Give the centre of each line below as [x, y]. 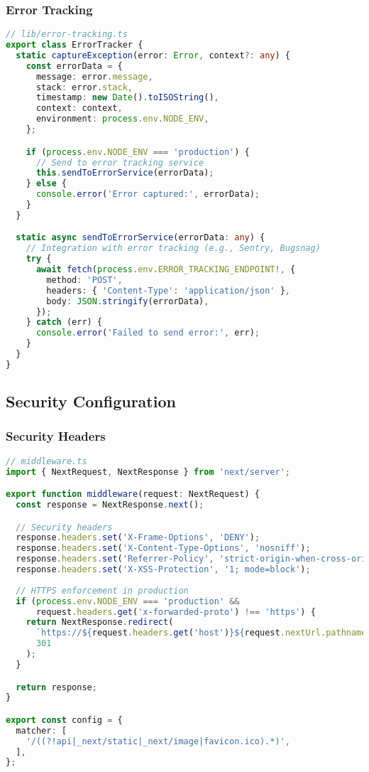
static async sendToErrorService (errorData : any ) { [141, 238]
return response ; [56, 687]
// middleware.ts [46, 461]
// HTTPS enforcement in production [102, 590]
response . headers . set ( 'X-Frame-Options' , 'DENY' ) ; [138, 538]
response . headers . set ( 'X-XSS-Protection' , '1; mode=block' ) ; [163, 570]
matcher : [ [41, 730]
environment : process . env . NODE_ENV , [122, 119]
